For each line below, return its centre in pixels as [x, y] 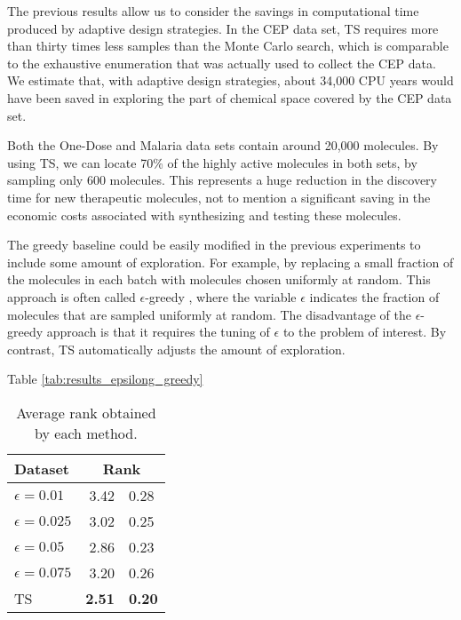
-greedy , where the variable [221, 296]
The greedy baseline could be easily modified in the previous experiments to [214, 245]
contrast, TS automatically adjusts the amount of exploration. [176, 349]
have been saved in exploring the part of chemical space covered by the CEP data [230, 97]
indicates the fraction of [374, 296]
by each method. [86, 433]
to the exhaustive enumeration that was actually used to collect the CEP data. [222, 63]
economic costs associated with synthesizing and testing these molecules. [204, 215]
